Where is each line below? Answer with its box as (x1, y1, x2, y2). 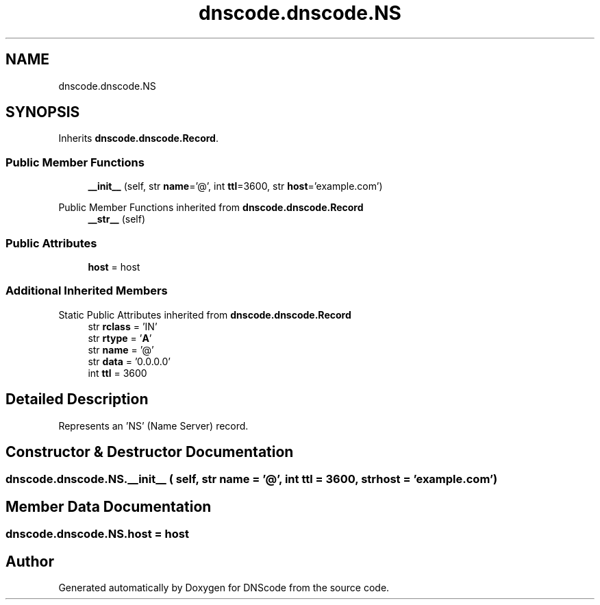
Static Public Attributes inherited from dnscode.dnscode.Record (58, 308, 351, 321)
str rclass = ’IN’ (88, 320, 158, 332)
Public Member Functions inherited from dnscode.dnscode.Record (58, 201, 364, 214)
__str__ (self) (88, 213, 146, 225)
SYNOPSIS (5, 103, 80, 121)
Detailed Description (5, 391, 149, 408)
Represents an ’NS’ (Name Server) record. (58, 419, 249, 432)
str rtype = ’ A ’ (88, 332, 152, 344)
